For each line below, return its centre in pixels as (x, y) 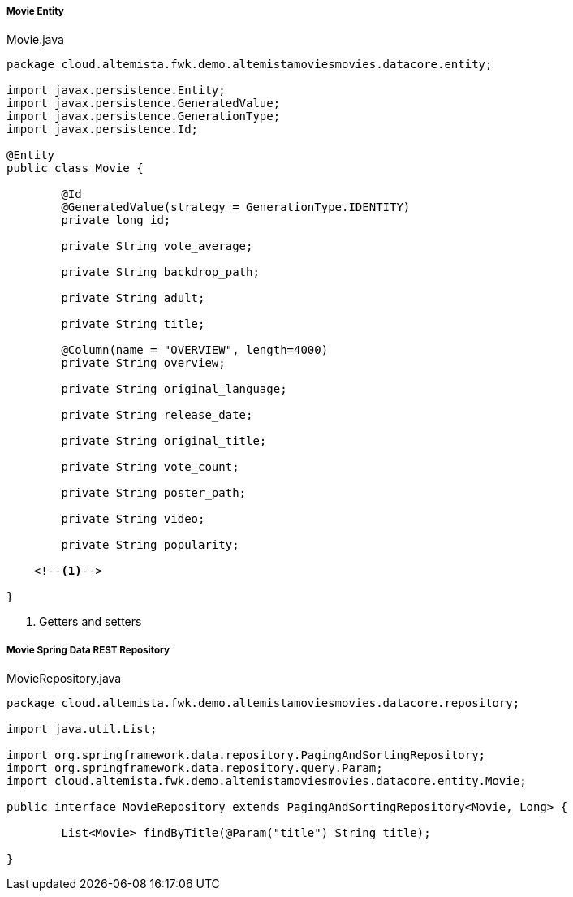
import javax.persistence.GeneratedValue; (144, 103)
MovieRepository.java (64, 679)
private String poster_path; (154, 493)
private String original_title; (164, 441)
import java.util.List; (82, 729)
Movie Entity (35, 11)
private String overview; (143, 363)
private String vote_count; (150, 467)
